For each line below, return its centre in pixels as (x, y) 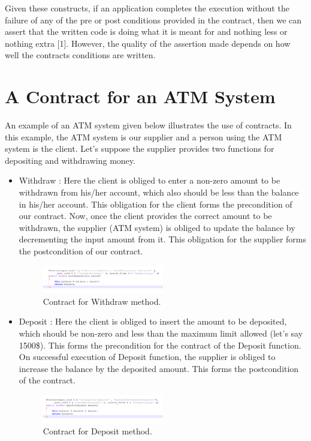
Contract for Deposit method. (97, 431)
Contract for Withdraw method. (102, 301)
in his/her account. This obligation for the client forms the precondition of (155, 204)
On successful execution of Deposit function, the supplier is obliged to (147, 357)
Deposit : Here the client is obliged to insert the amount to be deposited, (153, 321)
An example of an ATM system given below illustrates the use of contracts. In (148, 125)
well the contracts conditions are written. (80, 55)
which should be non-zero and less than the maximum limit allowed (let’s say (161, 333)
